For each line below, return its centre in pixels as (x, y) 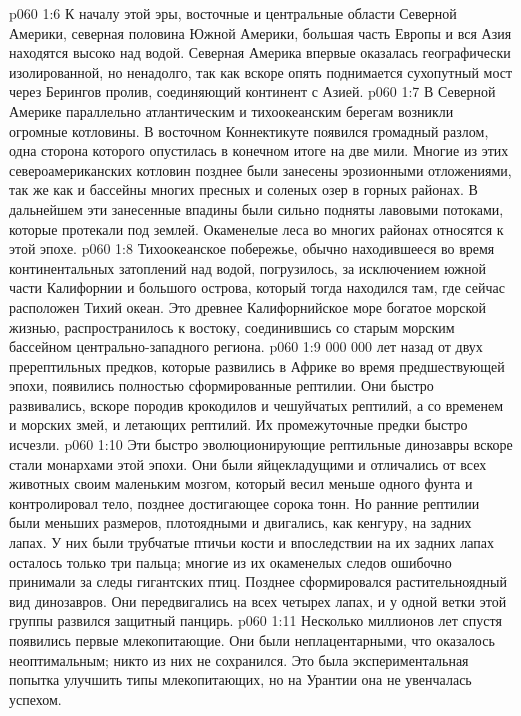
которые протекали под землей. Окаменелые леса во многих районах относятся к (256, 228)
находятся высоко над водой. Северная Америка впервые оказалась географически (260, 52)
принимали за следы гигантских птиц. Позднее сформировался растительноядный (258, 581)
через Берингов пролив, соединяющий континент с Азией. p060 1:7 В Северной (252, 91)
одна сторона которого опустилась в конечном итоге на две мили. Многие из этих (259, 150)
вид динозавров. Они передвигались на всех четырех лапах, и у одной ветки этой (258, 600)
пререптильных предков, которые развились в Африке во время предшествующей (257, 365)
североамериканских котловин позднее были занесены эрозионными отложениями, (260, 169)
